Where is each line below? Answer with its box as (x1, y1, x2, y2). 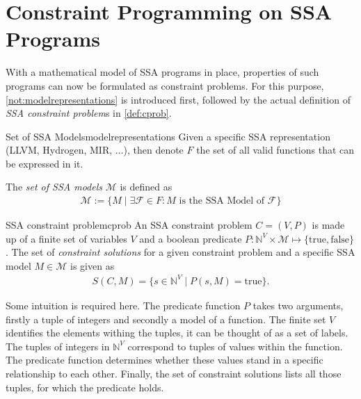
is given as (70, 258, 115, 272)
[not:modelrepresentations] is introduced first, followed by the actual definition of (6, 92, 351, 106)
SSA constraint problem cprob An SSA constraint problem (6, 218, 252, 232)
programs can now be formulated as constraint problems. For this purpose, (6, 78, 324, 92)
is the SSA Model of (179, 196, 265, 206)
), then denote (123, 142, 184, 157)
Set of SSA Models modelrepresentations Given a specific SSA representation (6, 129, 330, 143)
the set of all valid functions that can (196, 142, 355, 157)
